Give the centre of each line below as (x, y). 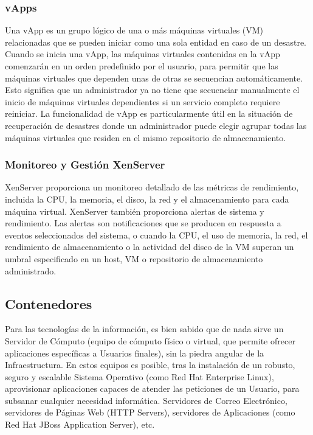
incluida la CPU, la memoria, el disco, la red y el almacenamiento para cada (147, 199)
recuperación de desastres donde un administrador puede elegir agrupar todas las (156, 125)
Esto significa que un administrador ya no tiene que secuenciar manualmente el (152, 90)
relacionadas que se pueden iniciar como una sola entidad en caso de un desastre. (156, 42)
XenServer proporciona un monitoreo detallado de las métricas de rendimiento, (152, 187)
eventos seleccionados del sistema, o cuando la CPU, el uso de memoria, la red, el (156, 235)
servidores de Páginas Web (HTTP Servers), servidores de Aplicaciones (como (150, 412)
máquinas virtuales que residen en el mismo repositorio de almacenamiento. (146, 137)
